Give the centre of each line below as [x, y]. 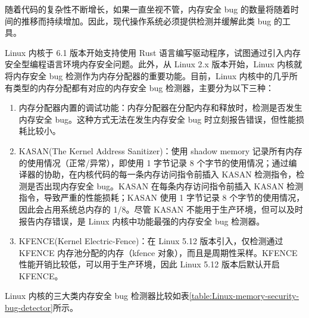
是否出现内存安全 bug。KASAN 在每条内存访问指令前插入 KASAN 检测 [165, 185]
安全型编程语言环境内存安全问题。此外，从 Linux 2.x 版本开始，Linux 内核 [149, 64]
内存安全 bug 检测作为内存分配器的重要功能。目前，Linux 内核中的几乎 [151, 75]
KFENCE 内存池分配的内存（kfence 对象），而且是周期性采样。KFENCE [158, 252]
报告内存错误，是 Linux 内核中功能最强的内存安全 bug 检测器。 [142, 221]
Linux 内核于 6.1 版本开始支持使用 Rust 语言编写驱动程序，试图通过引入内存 [153, 52]
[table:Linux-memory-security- [244, 296]
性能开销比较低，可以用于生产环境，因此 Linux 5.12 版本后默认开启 [149, 264]
